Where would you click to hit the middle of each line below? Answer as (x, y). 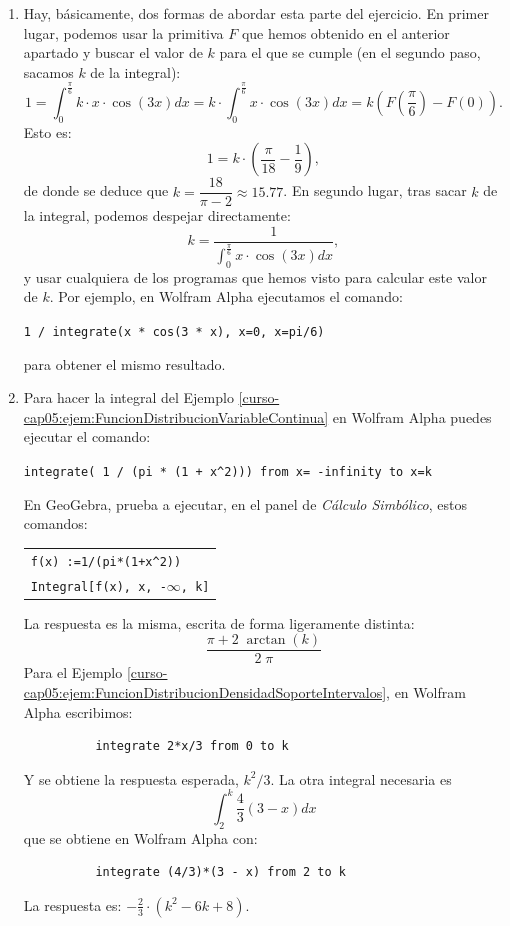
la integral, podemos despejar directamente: (157, 215)
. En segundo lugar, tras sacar (375, 190)
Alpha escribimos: (78, 711)
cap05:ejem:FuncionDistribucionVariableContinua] (176, 416)
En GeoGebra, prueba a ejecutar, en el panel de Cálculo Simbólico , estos (245, 503)
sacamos (48, 71)
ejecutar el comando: (87, 436)
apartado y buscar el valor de (113, 52)
